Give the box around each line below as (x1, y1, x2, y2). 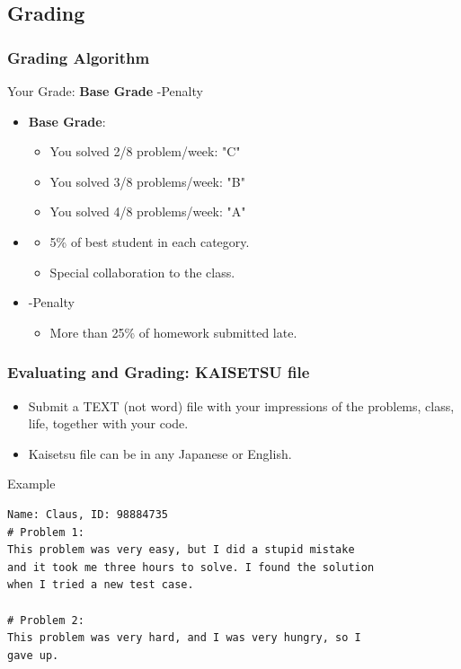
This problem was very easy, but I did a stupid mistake (7, 543, 355, 557)
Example (7, 474, 56, 493)
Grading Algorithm (7, 46, 150, 68)
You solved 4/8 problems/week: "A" (49, 202, 246, 221)
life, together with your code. (28, 414, 189, 433)
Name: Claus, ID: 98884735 (7, 507, 168, 521)
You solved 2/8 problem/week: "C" (49, 142, 241, 161)
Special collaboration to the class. (49, 262, 235, 281)
